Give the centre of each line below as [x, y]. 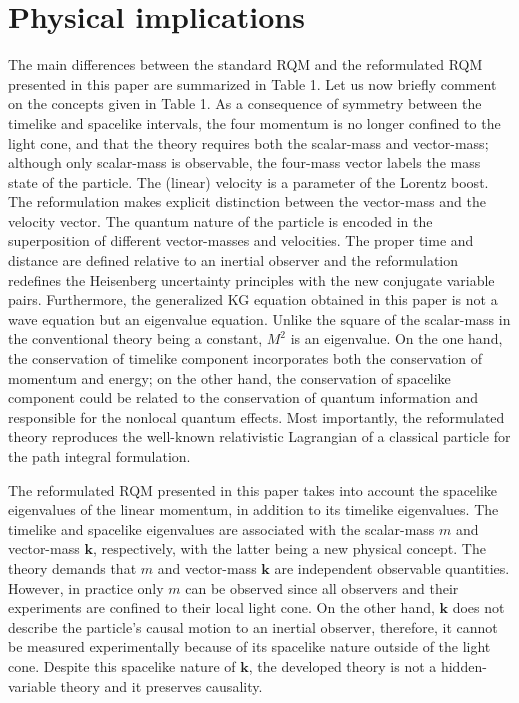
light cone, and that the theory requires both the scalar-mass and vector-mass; [248, 142]
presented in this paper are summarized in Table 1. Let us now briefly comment [252, 83]
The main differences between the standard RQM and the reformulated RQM [245, 64]
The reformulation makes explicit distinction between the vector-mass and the [247, 201]
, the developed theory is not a [342, 665]
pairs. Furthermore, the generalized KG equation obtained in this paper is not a [253, 299]
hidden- [463, 665]
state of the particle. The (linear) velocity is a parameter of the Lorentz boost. [248, 181]
